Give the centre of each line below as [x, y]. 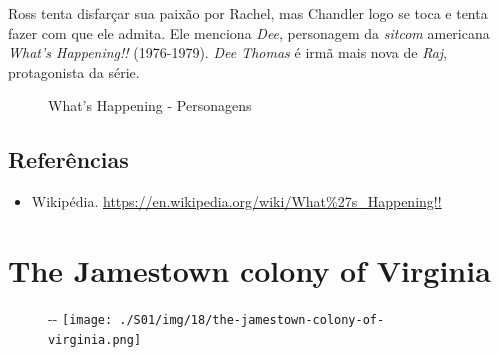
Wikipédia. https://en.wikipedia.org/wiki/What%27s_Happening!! [236, 201]
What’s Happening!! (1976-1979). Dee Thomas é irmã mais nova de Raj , [228, 52]
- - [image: [80, 317]
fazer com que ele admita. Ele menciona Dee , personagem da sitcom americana [249, 32]
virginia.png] [95, 339]
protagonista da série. [74, 71]
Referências [68, 159]
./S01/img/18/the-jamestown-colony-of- [252, 319]
